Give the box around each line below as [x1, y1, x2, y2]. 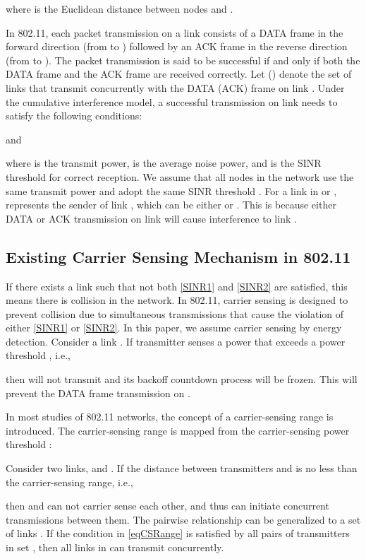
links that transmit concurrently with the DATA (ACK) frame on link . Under [6, 80, 345, 95]
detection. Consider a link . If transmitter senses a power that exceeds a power [6, 334, 346, 348]
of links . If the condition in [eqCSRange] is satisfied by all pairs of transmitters [6, 526, 350, 541]
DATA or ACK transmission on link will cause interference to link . [6, 211, 297, 225]
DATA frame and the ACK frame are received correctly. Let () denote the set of [6, 66, 352, 81]
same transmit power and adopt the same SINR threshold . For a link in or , [6, 183, 337, 198]
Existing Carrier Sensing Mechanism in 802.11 [6, 245, 351, 267]
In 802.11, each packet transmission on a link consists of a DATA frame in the [6, 25, 343, 40]
